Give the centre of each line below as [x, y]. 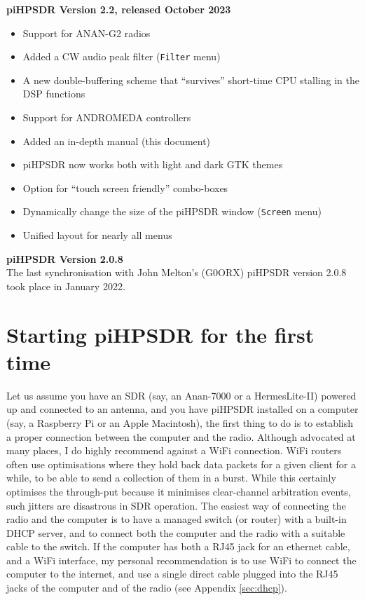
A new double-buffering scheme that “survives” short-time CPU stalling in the [191, 80]
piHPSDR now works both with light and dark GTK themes [153, 164]
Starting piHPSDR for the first [160, 334]
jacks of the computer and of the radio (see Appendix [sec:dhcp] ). [147, 588]
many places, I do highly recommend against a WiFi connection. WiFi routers [174, 450]
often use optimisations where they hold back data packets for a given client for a [181, 464]
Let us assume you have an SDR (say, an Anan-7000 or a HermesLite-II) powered [181, 395]
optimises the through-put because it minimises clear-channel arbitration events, [179, 491]
